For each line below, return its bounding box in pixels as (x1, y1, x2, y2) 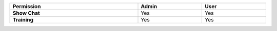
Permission (12, 3, 41, 10)
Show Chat (12, 10, 41, 16)
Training (12, 16, 33, 23)
